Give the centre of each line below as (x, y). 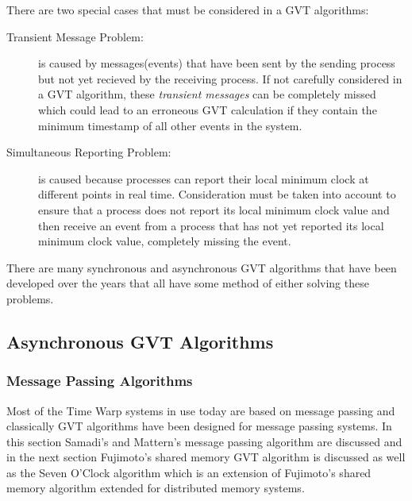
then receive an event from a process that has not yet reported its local (211, 225)
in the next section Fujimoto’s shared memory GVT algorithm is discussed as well (206, 457)
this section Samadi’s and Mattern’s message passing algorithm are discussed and (204, 441)
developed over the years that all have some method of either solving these (188, 283)
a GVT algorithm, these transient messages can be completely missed (207, 94)
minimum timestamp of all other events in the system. (170, 125)
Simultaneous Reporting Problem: (89, 152)
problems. (30, 298)
